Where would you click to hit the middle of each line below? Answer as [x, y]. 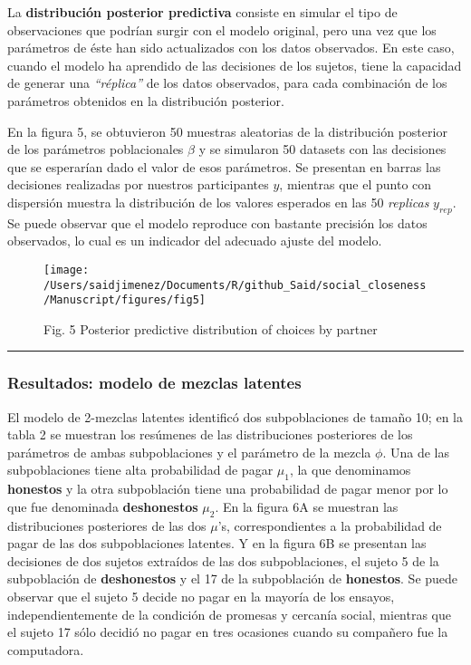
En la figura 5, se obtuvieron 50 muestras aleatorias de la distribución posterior [227, 131]
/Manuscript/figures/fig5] [125, 300]
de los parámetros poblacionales [96, 149]
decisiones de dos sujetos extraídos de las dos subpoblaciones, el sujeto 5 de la [223, 560]
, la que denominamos [350, 470]
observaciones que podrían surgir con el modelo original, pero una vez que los [222, 29]
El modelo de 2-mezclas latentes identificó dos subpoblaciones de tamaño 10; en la [235, 416]
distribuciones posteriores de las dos [107, 525]
